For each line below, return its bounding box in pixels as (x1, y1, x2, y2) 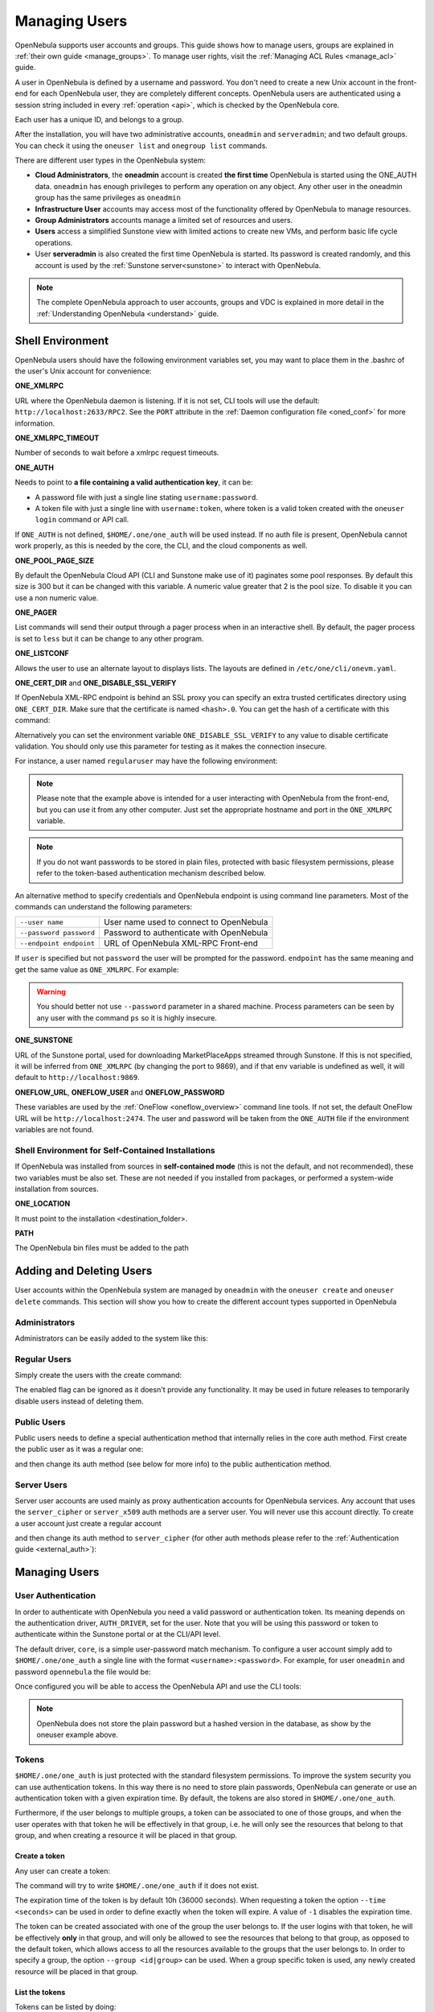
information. (14, 418, 55, 428)
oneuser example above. (36, 1730, 118, 1740)
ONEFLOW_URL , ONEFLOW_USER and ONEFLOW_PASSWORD (14, 1087, 225, 1097)
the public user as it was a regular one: (14, 1445, 144, 1454)
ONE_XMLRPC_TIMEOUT (14, 433, 100, 443)
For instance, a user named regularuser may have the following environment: (14, 757, 278, 766)
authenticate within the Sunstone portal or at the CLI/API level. (14, 1630, 221, 1639)
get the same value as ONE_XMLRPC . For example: (14, 964, 179, 974)
